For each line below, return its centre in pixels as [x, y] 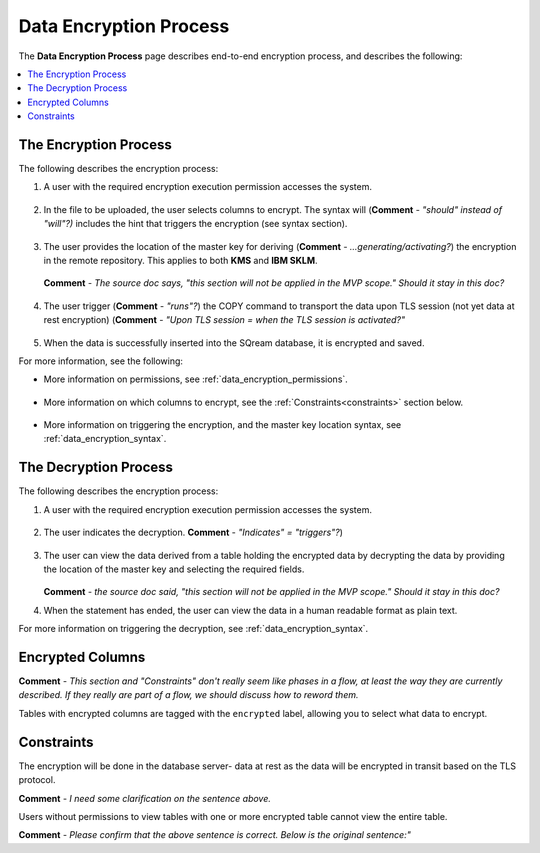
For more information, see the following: [101, 361]
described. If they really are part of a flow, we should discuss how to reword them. [188, 695]
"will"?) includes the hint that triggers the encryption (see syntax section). [195, 224]
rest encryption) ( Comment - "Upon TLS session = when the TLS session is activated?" [224, 320]
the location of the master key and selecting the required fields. [174, 569]
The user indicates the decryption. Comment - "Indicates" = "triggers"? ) [193, 532]
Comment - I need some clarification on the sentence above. [145, 798]
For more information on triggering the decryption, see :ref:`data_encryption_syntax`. [193, 629]
